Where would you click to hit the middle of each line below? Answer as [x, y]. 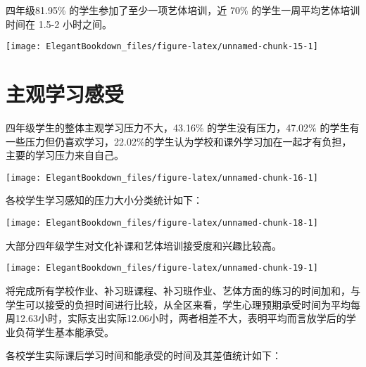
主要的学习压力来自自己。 [65, 155]
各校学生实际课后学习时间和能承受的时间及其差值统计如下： [144, 355]
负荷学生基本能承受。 [64, 331]
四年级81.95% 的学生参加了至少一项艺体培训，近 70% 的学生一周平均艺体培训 [183, 10]
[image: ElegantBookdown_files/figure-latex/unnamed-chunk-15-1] [162, 47]
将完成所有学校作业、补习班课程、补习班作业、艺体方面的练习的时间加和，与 [183, 290]
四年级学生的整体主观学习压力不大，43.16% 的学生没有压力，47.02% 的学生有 [183, 127]
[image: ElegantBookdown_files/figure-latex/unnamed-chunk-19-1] [162, 268]
